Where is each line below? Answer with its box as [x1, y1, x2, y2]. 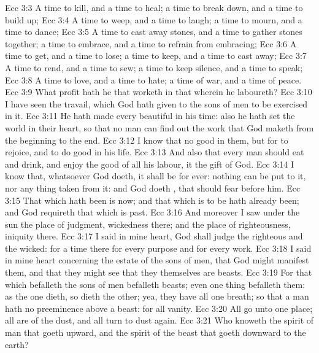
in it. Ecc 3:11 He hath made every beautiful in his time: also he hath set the [5, 109, 295, 122]
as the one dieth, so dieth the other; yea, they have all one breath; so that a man [5, 290, 309, 303]
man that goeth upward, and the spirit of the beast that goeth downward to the [5, 326, 306, 339]
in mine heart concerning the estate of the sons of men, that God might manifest [5, 254, 309, 266]
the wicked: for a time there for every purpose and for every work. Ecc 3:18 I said [5, 241, 312, 254]
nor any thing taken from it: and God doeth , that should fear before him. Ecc [5, 181, 301, 194]
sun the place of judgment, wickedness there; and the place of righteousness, [5, 217, 291, 230]
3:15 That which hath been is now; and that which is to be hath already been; [5, 193, 299, 206]
